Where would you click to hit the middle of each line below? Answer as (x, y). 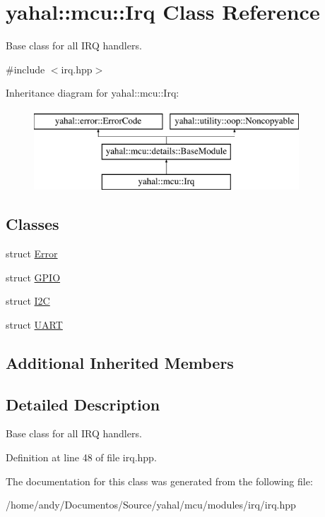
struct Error (32, 254)
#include (25, 69)
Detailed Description (83, 404)
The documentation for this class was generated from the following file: (159, 481)
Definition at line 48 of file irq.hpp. (81, 457)
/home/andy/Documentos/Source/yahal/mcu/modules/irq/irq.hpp (151, 505)
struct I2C (28, 301)
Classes (32, 224)
